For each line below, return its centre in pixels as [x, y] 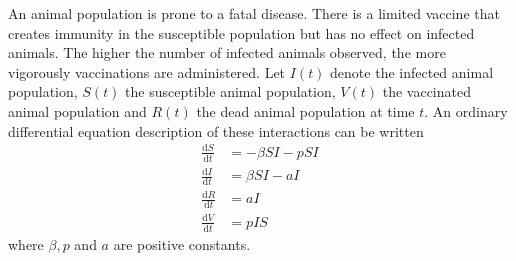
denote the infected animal [412, 71]
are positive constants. [182, 243]
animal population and [77, 110]
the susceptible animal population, [230, 91]
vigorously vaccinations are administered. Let [147, 71]
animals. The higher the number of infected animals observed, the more [227, 52]
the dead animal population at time [305, 110]
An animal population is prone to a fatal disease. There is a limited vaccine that [254, 13]
